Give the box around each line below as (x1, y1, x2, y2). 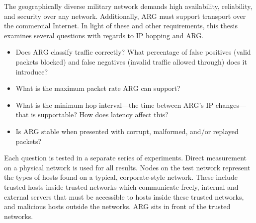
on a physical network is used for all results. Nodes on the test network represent (4, 162, 251, 172)
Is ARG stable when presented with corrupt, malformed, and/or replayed (15, 126, 239, 136)
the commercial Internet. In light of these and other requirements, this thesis (4, 20, 238, 31)
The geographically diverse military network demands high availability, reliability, (4, 1, 253, 11)
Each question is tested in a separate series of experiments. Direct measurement (4, 152, 247, 163)
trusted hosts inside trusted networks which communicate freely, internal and (4, 181, 239, 192)
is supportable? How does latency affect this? (31, 109, 169, 120)
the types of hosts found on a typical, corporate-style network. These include (4, 172, 238, 182)
